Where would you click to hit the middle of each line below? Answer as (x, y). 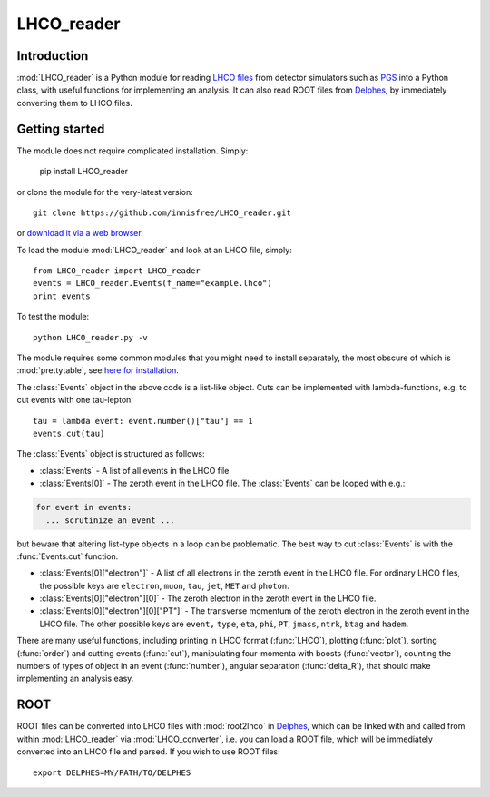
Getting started (61, 128)
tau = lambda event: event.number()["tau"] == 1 (143, 421)
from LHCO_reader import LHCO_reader (117, 271)
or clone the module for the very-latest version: (105, 192)
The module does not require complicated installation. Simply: (132, 151)
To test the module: (53, 317)
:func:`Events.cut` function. (68, 556)
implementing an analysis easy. (75, 679)
